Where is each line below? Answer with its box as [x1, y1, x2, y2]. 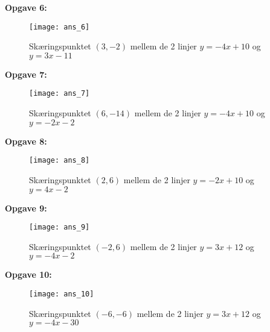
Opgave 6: [5, 1, 47, 13]
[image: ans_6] [29, 22, 90, 31]
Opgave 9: [5, 201, 47, 214]
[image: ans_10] [29, 289, 94, 298]
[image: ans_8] [29, 156, 90, 165]
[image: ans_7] [29, 89, 90, 98]
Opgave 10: [5, 268, 52, 281]
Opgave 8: [5, 134, 47, 147]
